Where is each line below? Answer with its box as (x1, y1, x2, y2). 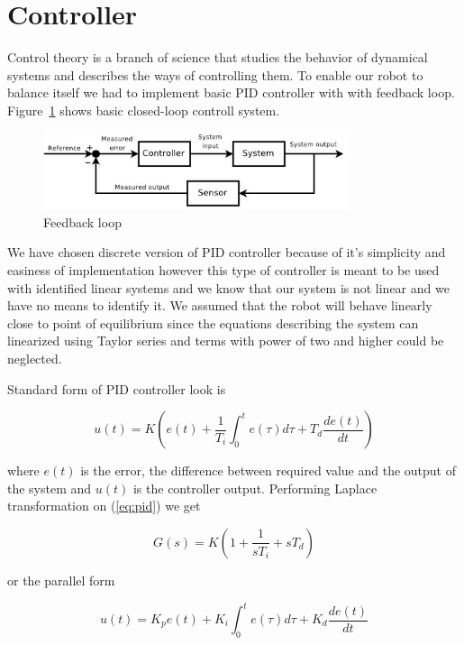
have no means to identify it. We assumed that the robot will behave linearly (7, 296, 432, 315)
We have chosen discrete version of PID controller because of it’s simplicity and (7, 243, 446, 262)
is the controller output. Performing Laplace (132, 478, 378, 497)
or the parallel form (7, 570, 115, 589)
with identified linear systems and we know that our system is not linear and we (7, 278, 450, 297)
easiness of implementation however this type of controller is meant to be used (7, 261, 440, 279)
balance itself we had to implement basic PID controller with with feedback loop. (7, 83, 455, 102)
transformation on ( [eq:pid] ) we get (7, 496, 201, 515)
